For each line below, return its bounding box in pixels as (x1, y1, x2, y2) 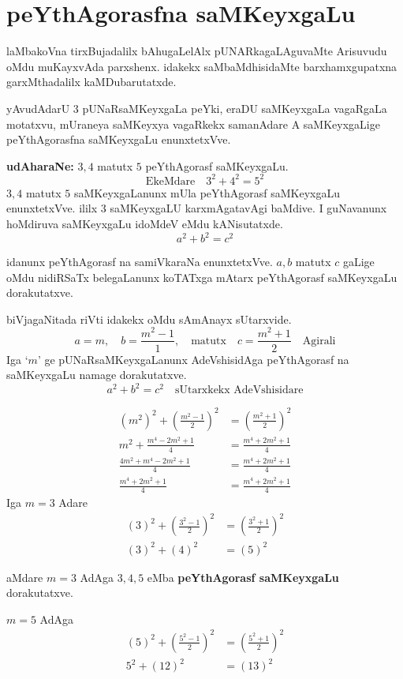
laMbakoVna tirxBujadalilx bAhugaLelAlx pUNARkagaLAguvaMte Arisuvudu (6, 43, 387, 59)
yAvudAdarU (6, 99, 70, 116)
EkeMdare (145, 175, 196, 187)
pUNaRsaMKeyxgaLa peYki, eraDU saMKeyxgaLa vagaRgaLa (82, 99, 387, 116)
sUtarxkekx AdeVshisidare (174, 385, 304, 396)
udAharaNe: (6, 157, 74, 174)
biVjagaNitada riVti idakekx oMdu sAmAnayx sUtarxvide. (6, 310, 292, 327)
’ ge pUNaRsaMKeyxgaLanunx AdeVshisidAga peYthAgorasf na (37, 351, 349, 367)
